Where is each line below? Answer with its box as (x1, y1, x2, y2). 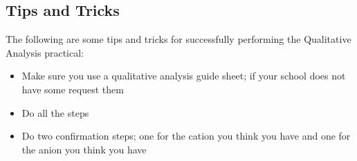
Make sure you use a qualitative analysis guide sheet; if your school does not (21, 68, 346, 83)
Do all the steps (21, 105, 89, 120)
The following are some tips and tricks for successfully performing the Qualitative (6, 32, 351, 46)
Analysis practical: (6, 45, 84, 59)
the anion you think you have (21, 142, 147, 156)
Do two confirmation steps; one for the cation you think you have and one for (21, 129, 351, 143)
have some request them (21, 82, 124, 96)
